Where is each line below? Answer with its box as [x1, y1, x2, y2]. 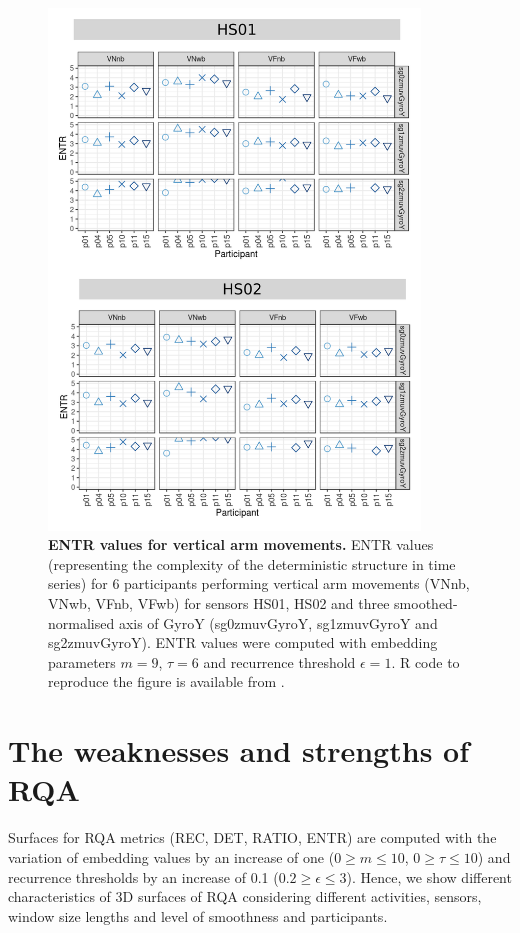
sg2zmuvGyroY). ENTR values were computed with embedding [48, 632, 438, 653]
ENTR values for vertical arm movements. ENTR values [48, 534, 434, 555]
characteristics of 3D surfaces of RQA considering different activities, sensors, [8, 886, 482, 907]
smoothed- [394, 593, 458, 614]
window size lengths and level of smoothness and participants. [8, 905, 388, 926]
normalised [48, 612, 115, 633]
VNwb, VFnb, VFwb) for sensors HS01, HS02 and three [48, 593, 390, 614]
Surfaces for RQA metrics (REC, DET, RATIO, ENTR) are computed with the [8, 827, 497, 848]
